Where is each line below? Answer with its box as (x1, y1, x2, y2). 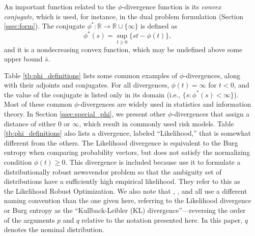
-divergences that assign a (172, 109, 250, 119)
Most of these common (4, 99, 72, 109)
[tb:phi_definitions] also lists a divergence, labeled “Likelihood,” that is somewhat (4, 128, 251, 138)
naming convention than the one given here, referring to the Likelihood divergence (4, 195, 252, 206)
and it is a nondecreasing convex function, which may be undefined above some (4, 44, 243, 54)
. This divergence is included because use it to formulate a (65, 157, 241, 167)
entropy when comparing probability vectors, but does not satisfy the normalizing (4, 147, 250, 157)
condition (4, 157, 32, 167)
